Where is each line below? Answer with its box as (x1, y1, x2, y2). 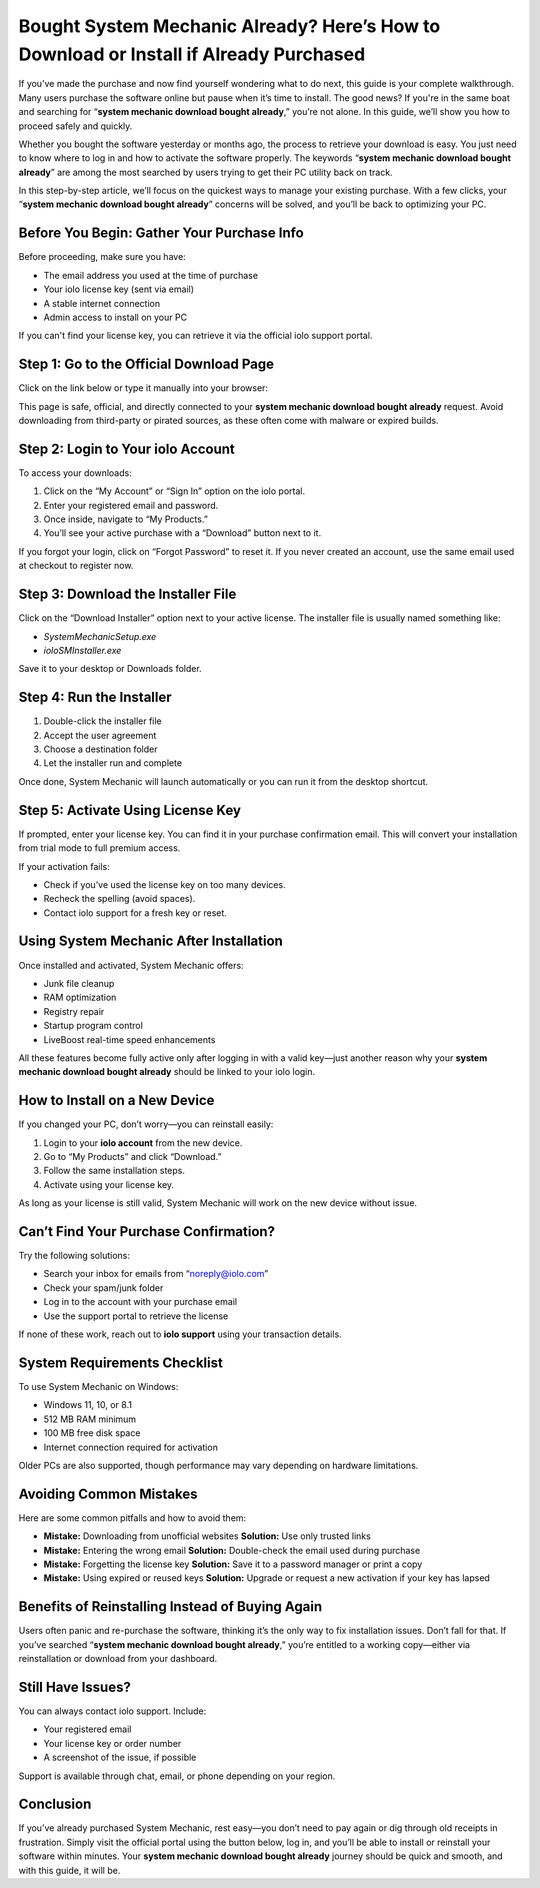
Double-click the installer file (43, 715, 162, 727)
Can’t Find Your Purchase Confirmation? (18, 1223, 275, 1240)
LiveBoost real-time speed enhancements (43, 1033, 216, 1045)
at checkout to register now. (18, 560, 134, 572)
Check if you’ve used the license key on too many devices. (43, 878, 286, 890)
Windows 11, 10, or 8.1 (43, 1399, 132, 1411)
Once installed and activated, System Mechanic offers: (18, 959, 244, 971)
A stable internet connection (43, 297, 160, 309)
